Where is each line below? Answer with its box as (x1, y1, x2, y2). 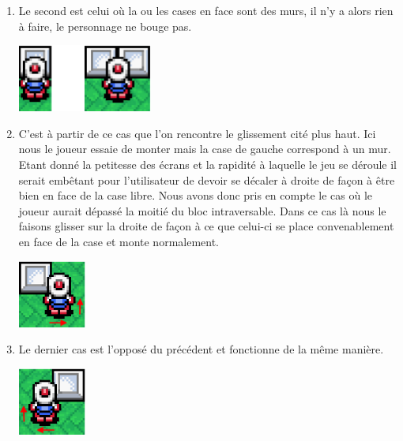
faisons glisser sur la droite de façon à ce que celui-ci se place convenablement (18, 218, 394, 234)
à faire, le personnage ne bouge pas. (18, 17, 192, 34)
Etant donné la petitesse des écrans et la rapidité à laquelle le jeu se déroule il (18, 155, 397, 172)
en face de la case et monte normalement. (18, 233, 220, 249)
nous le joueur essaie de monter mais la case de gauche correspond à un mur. (18, 140, 391, 157)
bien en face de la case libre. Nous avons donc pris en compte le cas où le (18, 187, 373, 204)
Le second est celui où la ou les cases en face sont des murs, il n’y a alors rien (18, 2, 394, 18)
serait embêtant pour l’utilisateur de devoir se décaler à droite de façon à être (18, 171, 395, 188)
